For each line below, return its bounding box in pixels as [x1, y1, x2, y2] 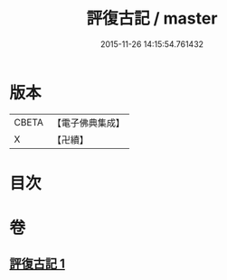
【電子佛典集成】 [52, 117, 125, 129]
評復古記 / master [86, 8, 218, 29]
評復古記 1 [9, 257, 66, 272]
